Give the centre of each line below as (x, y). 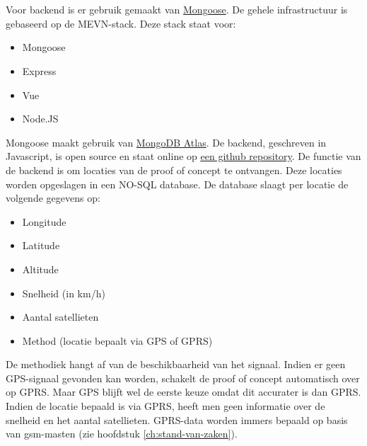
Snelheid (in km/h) (64, 293)
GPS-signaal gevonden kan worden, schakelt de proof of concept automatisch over (183, 378)
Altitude (40, 269)
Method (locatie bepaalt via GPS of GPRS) (117, 340)
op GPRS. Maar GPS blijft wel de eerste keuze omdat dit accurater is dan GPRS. (183, 392)
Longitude (44, 221)
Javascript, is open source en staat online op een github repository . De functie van (183, 156)
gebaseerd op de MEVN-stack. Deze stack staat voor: (121, 23)
